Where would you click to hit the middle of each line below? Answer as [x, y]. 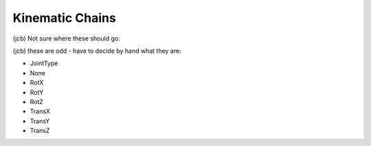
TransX [40, 111]
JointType [44, 63]
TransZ [40, 131]
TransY [40, 121]
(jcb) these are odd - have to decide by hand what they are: [97, 51]
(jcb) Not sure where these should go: [66, 38]
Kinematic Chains [64, 18]
